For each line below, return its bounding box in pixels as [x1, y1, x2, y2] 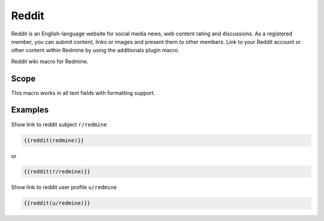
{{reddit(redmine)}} [23, 137, 84, 144]
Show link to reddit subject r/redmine [11, 121, 107, 128]
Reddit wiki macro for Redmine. [11, 58, 89, 65]
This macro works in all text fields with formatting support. [11, 89, 155, 96]
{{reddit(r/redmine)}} [23, 168, 91, 175]
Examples [11, 105, 49, 115]
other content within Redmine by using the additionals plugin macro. [11, 47, 180, 54]
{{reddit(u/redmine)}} [23, 200, 91, 207]
